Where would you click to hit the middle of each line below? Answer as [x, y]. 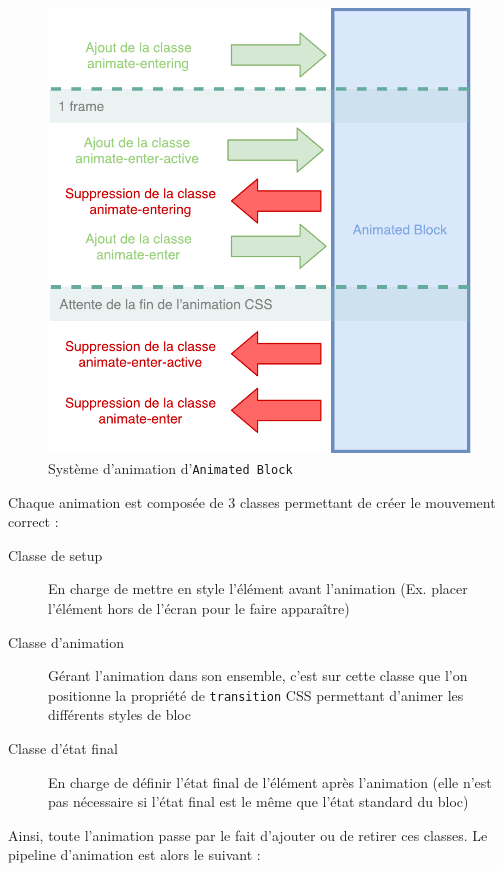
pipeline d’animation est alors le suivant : [134, 854]
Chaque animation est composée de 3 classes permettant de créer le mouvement [252, 501]
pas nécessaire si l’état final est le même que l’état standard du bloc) [258, 801]
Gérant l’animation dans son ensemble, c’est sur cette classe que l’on [258, 675]
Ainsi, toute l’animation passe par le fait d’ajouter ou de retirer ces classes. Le [248, 834]
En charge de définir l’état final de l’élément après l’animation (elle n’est [270, 781]
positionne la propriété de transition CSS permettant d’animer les [256, 694]
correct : [33, 521]
